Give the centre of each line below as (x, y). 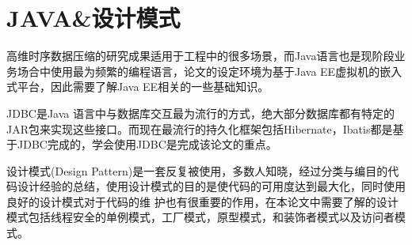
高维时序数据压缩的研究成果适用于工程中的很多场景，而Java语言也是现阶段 (200, 56)
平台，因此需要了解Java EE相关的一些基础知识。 (143, 87)
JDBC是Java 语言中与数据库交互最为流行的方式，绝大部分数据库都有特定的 (200, 113)
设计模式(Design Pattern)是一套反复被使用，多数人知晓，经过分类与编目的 (197, 170)
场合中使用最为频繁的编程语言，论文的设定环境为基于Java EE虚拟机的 (198, 71)
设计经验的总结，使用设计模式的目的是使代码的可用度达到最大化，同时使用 (211, 186)
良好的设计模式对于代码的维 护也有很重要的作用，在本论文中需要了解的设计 (202, 201)
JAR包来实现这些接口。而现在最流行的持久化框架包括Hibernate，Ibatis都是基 (205, 128)
